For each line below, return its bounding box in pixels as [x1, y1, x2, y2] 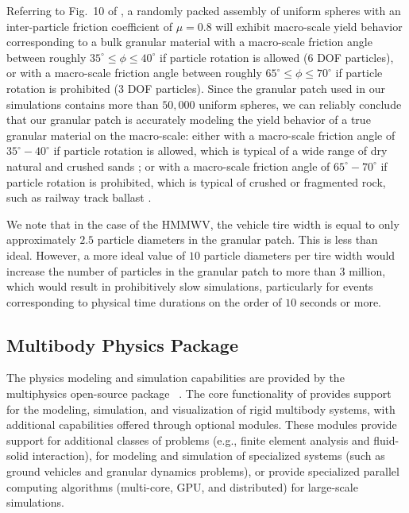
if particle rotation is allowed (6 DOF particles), [160, 48, 394, 65]
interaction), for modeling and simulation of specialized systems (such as [32, 447, 385, 464]
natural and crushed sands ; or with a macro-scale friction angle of [6, 157, 330, 174]
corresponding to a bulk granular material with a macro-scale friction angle [6, 33, 372, 50]
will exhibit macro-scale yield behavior [215, 17, 403, 34]
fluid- [373, 431, 399, 448]
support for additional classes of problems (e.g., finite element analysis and [6, 431, 370, 448]
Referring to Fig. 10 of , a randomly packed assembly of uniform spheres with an [6, 2, 401, 18]
